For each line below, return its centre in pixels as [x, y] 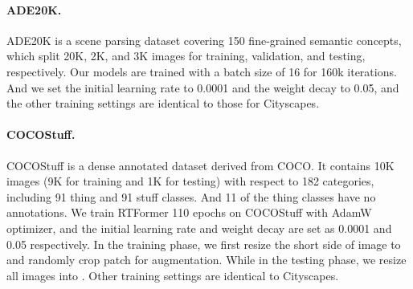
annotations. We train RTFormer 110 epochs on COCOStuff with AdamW [189, 212]
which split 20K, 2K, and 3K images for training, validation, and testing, [186, 56]
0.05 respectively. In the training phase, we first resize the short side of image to [204, 244]
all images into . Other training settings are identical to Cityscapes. [173, 275]
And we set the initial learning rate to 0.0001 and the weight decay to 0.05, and [203, 87]
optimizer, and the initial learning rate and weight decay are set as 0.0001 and [199, 228]
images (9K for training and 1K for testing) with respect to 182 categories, [190, 181]
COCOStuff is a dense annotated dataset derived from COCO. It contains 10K [200, 165]
